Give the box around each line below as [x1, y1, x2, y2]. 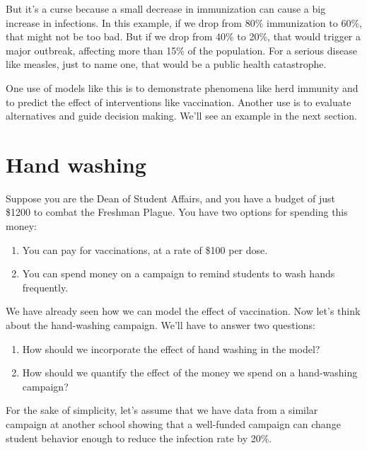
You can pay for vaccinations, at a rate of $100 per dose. [22, 242, 268, 257]
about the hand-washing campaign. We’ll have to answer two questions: [6, 318, 315, 333]
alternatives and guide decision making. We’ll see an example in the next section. [6, 108, 357, 123]
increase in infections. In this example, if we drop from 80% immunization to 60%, [6, 15, 362, 30]
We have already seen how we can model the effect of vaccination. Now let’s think [6, 304, 361, 318]
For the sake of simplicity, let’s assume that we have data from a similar [6, 403, 318, 417]
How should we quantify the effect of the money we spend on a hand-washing [22, 365, 358, 380]
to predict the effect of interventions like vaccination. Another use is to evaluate [6, 94, 351, 109]
